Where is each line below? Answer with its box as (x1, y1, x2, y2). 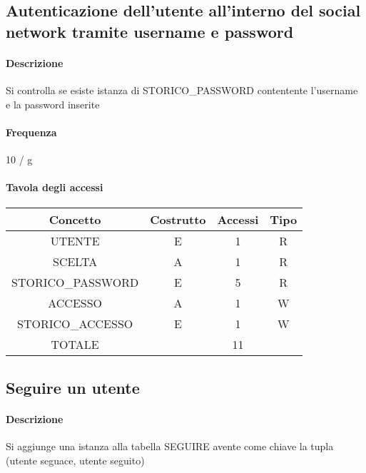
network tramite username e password (6, 20, 294, 42)
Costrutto (150, 211, 206, 228)
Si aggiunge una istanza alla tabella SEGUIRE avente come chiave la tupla (6, 438, 334, 453)
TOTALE (51, 336, 99, 353)
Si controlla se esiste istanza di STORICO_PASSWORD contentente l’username (6, 82, 358, 97)
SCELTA (53, 253, 98, 270)
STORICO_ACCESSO (17, 315, 133, 332)
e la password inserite (6, 96, 100, 111)
